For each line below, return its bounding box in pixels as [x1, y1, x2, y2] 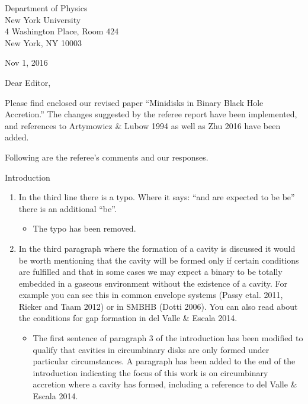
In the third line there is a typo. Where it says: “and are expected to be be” [18, 191, 295, 203]
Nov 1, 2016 [5, 56, 48, 69]
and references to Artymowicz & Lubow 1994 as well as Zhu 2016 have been [5, 119, 281, 132]
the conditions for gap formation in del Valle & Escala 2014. [18, 312, 238, 324]
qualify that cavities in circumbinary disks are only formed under [33, 343, 269, 355]
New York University [5, 13, 81, 25]
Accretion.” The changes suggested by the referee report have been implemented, [5, 108, 297, 120]
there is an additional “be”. [18, 202, 117, 214]
